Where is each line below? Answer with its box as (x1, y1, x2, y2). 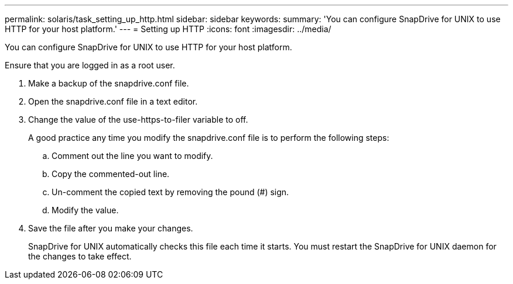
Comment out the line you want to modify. (52, 151, 213, 161)
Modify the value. (52, 205, 119, 215)
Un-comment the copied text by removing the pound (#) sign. (52, 187, 289, 197)
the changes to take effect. (28, 251, 132, 261)
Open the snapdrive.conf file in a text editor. (28, 96, 198, 106)
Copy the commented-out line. (52, 169, 170, 179)
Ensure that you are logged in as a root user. (5, 60, 175, 70)
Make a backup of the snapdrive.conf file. (28, 78, 189, 88)
